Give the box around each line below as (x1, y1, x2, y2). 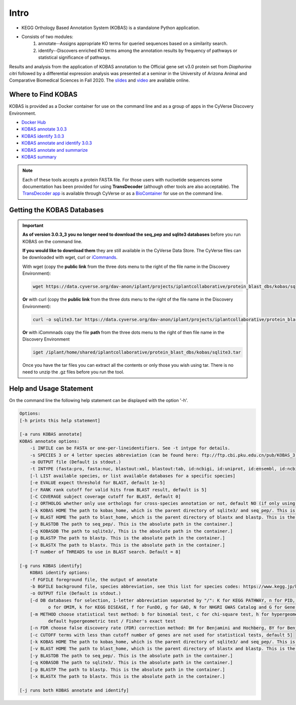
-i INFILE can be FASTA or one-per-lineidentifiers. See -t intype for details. (30, 445, 230, 451)
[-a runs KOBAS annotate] (19, 432, 82, 437)
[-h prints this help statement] (19, 418, 101, 423)
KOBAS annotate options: (19, 438, 80, 444)
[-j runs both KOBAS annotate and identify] (19, 687, 129, 693)
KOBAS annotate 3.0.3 (21, 126, 67, 132)
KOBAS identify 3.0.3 (21, 133, 64, 139)
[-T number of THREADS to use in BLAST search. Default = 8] (30, 549, 181, 555)
